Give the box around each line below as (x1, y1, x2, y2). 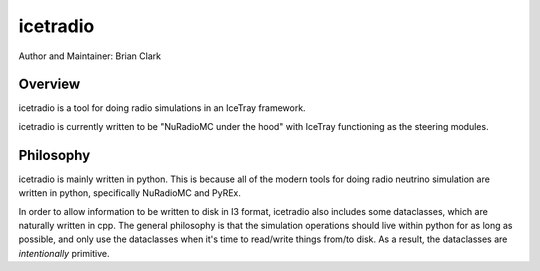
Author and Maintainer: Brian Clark (18, 50, 162, 62)
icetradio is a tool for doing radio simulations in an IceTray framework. (18, 102, 306, 114)
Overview (18, 76, 81, 93)
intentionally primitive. (18, 247, 110, 259)
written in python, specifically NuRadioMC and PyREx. (18, 187, 242, 199)
